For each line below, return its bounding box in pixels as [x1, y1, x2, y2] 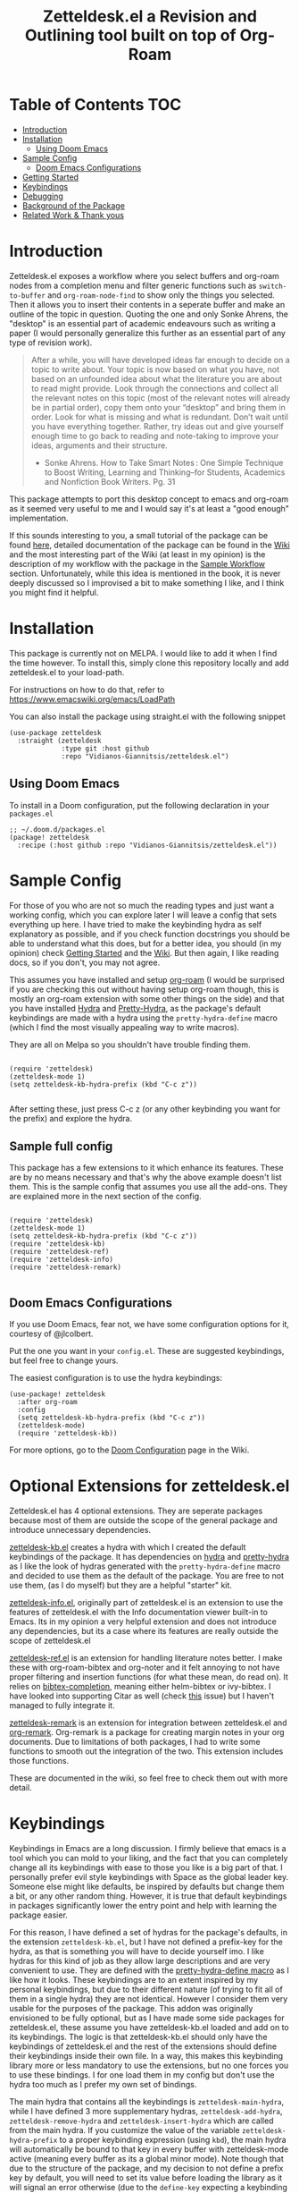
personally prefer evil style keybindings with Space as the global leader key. [9, 1872, 288, 1883]
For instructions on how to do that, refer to [9, 684, 165, 695]
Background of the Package [21, 199, 125, 211]
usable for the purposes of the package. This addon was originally [9, 2003, 253, 2014]
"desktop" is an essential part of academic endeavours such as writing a [9, 318, 277, 328]
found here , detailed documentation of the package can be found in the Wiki [9, 539, 290, 550]
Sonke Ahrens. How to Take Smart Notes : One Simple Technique [44, 457, 284, 468]
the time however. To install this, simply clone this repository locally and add [9, 657, 289, 668]
